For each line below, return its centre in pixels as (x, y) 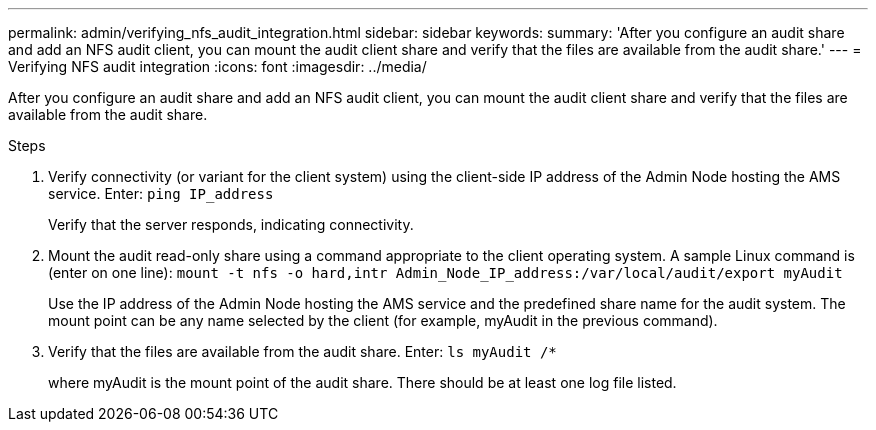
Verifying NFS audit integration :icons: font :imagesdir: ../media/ (217, 66)
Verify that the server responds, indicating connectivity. (231, 224)
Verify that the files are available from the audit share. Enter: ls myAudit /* (302, 351)
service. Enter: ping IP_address (161, 193)
